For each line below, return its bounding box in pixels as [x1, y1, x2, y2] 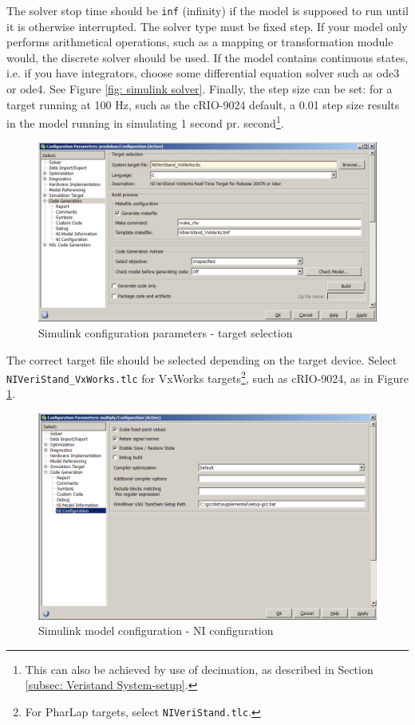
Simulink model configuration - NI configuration [38, 622, 274, 639]
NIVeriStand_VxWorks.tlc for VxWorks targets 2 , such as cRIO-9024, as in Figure [6, 368, 409, 386]
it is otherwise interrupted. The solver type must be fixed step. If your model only [6, 18, 408, 34]
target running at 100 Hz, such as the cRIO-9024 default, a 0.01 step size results [6, 96, 400, 112]
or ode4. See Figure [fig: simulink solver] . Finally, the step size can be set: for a [6, 81, 393, 97]
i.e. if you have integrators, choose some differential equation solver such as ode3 [6, 65, 400, 81]
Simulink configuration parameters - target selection [38, 324, 293, 341]
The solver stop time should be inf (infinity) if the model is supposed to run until [6, 2, 409, 18]
